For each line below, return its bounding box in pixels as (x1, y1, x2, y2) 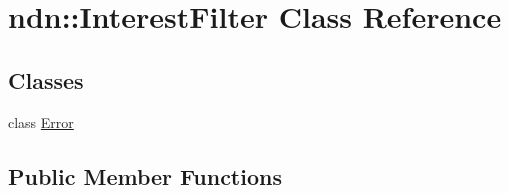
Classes (8, 64, 84, 95)
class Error (8, 111, 74, 132)
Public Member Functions (8, 160, 282, 191)
